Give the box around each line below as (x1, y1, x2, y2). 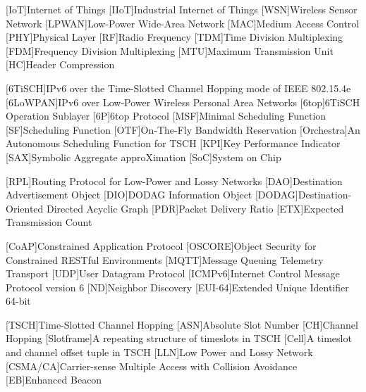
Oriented (6, 201, 44, 215)
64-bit (6, 293, 31, 308)
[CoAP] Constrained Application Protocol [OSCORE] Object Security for (6, 238, 317, 253)
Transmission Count (6, 215, 92, 229)
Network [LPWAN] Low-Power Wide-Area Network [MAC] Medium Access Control (6, 15, 360, 30)
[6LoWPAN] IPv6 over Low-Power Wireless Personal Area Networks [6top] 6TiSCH (6, 94, 360, 109)
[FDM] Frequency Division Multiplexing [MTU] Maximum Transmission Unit (6, 43, 334, 58)
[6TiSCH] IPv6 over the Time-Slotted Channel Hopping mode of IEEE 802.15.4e (6, 80, 351, 95)
